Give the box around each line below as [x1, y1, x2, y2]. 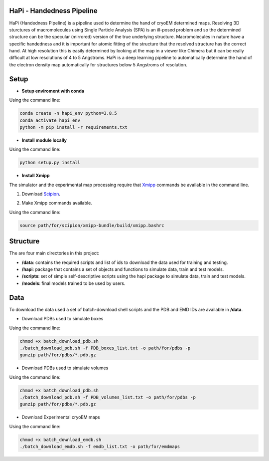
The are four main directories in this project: [9, 250, 100, 256]
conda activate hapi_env [19, 117, 81, 123]
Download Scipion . [21, 191, 61, 197]
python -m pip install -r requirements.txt [19, 124, 128, 130]
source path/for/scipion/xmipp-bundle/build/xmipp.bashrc [19, 223, 164, 228]
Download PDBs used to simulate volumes [21, 365, 109, 371]
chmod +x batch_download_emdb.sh [19, 437, 102, 443]
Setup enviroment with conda [21, 88, 85, 94]
